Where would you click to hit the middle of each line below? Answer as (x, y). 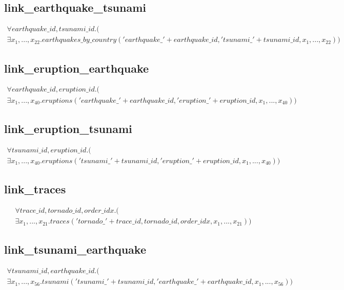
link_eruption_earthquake (77, 68)
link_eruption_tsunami (68, 128)
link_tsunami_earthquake (75, 249)
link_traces (35, 189)
